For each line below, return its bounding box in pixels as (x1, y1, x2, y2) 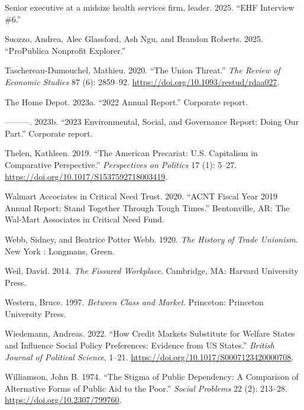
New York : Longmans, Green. (5, 244, 115, 257)
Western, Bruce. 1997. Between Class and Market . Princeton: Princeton (5, 296, 264, 308)
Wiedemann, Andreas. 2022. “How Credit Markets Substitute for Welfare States (5, 327, 295, 340)
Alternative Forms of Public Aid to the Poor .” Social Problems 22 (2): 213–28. (5, 382, 287, 394)
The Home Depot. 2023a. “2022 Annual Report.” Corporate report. (5, 95, 248, 108)
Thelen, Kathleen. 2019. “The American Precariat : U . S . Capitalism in (5, 147, 258, 159)
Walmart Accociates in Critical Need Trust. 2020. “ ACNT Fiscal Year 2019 (5, 190, 277, 202)
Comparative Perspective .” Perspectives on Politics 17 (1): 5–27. (5, 158, 237, 170)
